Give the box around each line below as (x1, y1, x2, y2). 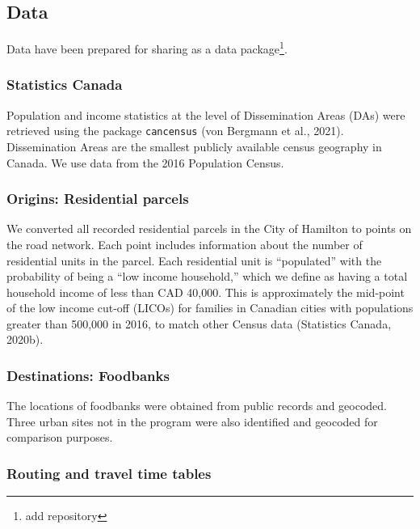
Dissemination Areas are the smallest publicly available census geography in (6, 138, 382, 154)
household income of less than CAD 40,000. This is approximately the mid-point (6, 283, 405, 300)
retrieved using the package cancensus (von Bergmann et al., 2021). (6, 122, 344, 139)
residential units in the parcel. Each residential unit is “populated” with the (6, 252, 382, 269)
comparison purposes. (6, 429, 113, 446)
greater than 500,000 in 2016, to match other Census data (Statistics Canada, (6, 315, 392, 332)
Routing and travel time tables (6, 463, 212, 483)
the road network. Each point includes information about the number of (6, 235, 363, 252)
